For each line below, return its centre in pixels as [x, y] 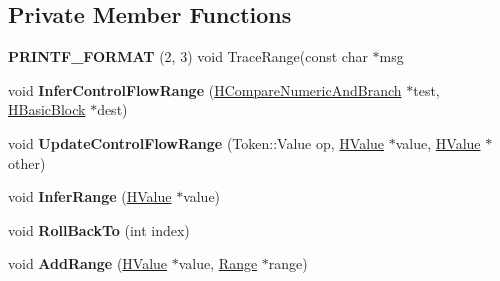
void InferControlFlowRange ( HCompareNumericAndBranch [205, 89]
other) [27, 162]
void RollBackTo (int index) [99, 229]
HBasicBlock [47, 109]
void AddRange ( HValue [88, 263]
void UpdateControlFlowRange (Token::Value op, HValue [196, 142]
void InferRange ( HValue [90, 196]
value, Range [218, 263]
